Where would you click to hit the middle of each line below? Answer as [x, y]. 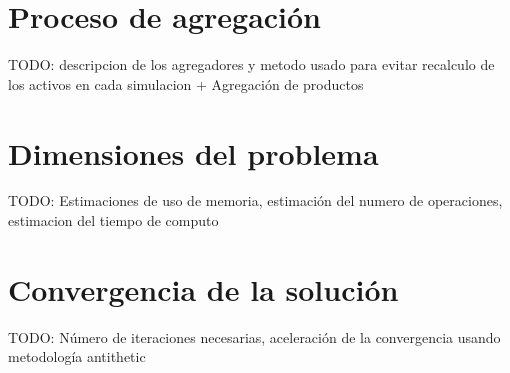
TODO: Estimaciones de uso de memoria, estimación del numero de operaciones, [255, 200]
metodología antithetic [77, 356]
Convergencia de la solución [203, 288]
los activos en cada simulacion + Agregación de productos [186, 83]
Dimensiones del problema [193, 152]
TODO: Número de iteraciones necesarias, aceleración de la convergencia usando [254, 336]
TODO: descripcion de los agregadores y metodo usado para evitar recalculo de [251, 64]
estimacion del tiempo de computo [113, 220]
